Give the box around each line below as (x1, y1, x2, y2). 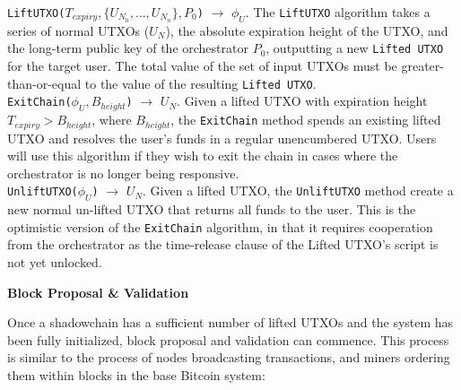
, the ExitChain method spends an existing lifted (170, 110, 441, 129)
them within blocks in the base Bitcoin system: (7, 366, 265, 384)
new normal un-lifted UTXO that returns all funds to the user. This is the (7, 200, 416, 219)
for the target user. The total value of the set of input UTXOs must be (7, 56, 397, 75)
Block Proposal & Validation (7, 282, 189, 301)
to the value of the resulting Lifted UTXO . (84, 74, 317, 92)
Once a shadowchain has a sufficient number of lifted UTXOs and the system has (7, 313, 454, 332)
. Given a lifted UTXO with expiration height (177, 91, 428, 110)
